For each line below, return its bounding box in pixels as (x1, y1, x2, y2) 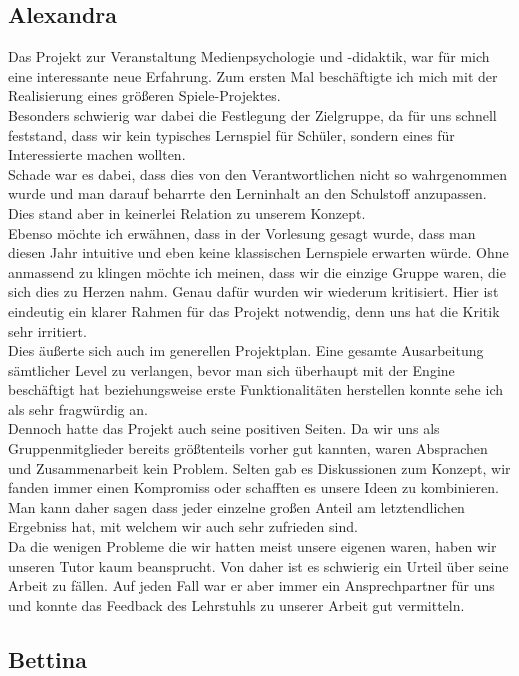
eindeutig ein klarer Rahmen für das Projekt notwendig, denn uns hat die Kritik (8, 300, 500, 321)
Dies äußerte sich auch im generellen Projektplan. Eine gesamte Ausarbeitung (8, 340, 484, 361)
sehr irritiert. (8, 320, 87, 341)
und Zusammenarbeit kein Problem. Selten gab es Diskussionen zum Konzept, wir (8, 457, 511, 478)
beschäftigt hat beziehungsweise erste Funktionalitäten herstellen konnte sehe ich (8, 379, 503, 400)
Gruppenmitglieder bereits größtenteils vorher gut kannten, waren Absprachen (8, 438, 488, 459)
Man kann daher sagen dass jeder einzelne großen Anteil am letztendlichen (8, 496, 465, 517)
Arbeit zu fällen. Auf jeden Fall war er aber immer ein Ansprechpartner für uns (8, 575, 495, 596)
